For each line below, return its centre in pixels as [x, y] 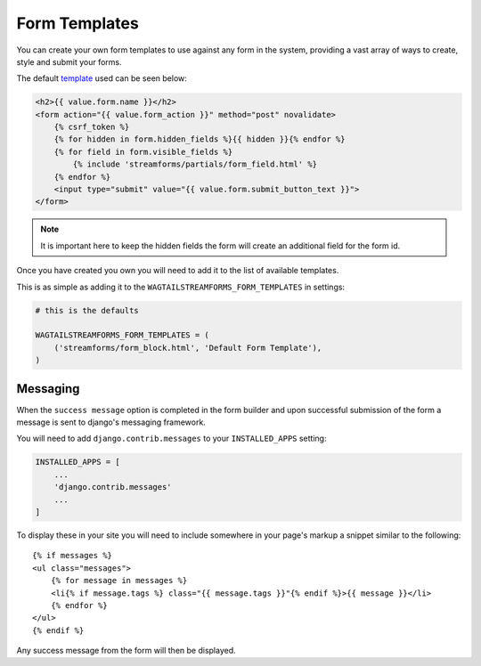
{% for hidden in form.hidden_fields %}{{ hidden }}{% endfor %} [200, 139]
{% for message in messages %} [119, 581]
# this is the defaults [87, 310]
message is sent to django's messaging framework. [111, 422]
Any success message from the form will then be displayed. [126, 651]
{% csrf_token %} [92, 127]
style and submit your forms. [69, 61]
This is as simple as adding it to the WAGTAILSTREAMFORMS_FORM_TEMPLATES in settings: [181, 287]
